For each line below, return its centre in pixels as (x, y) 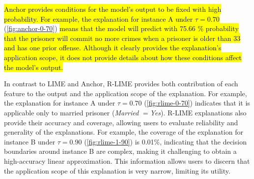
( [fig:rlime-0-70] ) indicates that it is (197, 103)
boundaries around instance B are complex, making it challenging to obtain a (120, 151)
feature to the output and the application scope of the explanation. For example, (126, 93)
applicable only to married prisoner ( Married (71, 112)
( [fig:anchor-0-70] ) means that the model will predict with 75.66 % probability (121, 28)
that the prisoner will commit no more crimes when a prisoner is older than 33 (122, 38)
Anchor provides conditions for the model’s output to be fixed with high (113, 9)
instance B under (30, 141)
